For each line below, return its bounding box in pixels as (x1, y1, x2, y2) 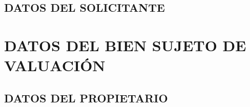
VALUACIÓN (4, 55, 106, 76)
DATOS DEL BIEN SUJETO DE (4, 34, 246, 55)
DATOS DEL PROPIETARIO (4, 90, 168, 105)
